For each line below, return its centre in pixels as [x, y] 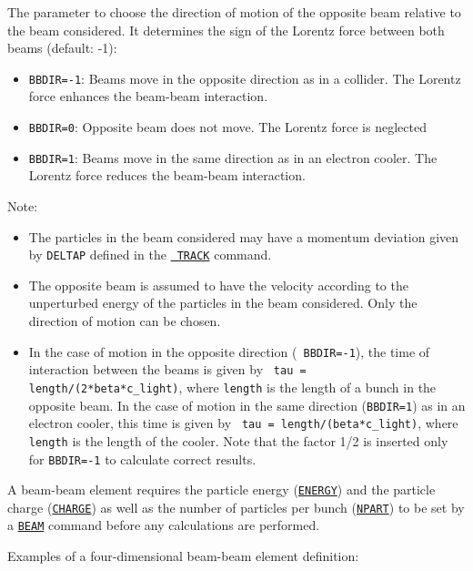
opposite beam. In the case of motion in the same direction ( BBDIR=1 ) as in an [247, 405]
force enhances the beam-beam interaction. [148, 96]
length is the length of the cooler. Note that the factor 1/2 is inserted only [238, 440]
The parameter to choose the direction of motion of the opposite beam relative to [234, 12]
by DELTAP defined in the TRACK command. [150, 255]
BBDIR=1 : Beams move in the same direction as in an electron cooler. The [233, 157]
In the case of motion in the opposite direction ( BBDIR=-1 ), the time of [229, 351]
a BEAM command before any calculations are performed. [164, 525]
